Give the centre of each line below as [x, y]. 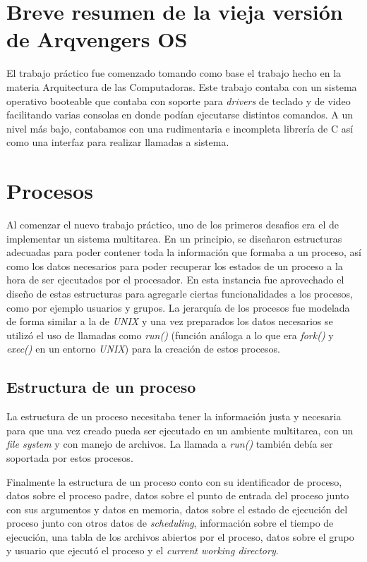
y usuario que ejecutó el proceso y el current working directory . [143, 550]
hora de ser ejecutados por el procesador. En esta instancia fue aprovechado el [175, 280]
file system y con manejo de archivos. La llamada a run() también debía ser [170, 444]
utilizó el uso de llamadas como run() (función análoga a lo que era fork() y [170, 335]
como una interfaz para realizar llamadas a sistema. [118, 142]
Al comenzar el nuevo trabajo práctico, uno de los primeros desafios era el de [173, 224]
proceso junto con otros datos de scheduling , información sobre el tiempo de [170, 523]
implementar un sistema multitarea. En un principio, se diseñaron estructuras [174, 238]
